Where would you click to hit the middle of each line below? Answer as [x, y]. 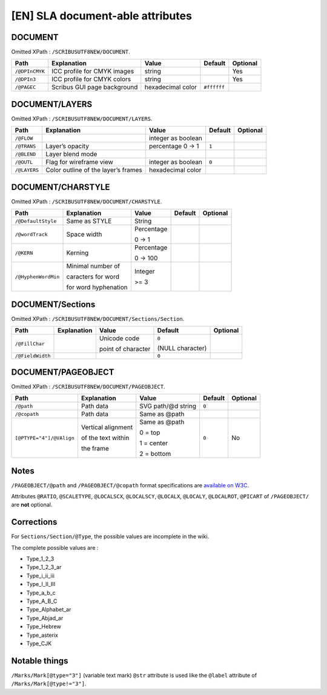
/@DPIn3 [25, 79]
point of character [125, 349]
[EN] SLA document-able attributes [101, 16]
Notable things [40, 661]
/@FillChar [30, 344]
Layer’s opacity [67, 147]
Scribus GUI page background [95, 87]
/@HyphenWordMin [37, 276]
